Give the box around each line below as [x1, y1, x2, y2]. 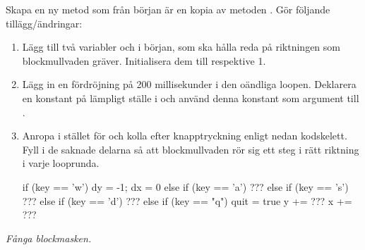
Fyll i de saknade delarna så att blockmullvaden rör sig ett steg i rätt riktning [22, 142, 359, 156]
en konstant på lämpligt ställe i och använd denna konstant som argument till [22, 90, 359, 105]
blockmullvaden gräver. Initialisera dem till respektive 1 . [22, 53, 266, 68]
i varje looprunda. [22, 156, 100, 170]
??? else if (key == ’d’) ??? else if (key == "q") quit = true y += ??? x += [22, 193, 352, 208]
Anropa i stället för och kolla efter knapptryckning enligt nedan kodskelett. [22, 128, 347, 143]
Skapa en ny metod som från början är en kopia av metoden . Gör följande [6, 2, 330, 16]
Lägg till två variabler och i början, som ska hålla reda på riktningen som [22, 39, 340, 54]
